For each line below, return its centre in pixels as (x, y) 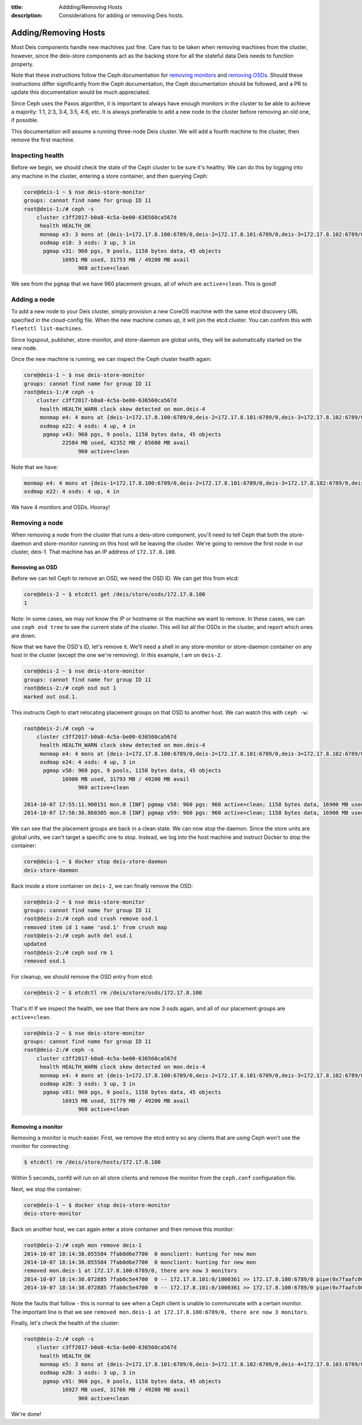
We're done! (26, 1414)
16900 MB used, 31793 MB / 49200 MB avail (125, 779)
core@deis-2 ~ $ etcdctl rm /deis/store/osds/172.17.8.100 (113, 993)
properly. (22, 64)
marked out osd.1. (51, 696)
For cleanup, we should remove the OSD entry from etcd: (82, 977)
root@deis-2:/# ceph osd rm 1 (68, 952)
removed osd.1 (45, 961)
